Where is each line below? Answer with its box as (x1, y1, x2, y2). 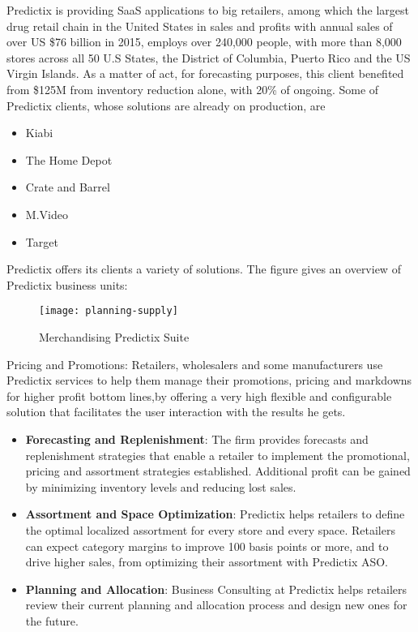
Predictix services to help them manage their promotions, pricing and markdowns (6, 372, 412, 389)
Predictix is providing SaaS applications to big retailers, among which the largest (6, 2, 409, 18)
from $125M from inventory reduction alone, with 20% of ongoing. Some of (6, 80, 379, 97)
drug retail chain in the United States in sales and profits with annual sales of (6, 17, 393, 34)
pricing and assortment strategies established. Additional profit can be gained (25, 462, 411, 479)
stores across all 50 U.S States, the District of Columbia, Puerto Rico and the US (6, 49, 411, 66)
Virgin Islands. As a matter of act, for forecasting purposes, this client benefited (6, 65, 404, 82)
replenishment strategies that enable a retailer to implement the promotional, (25, 446, 410, 463)
